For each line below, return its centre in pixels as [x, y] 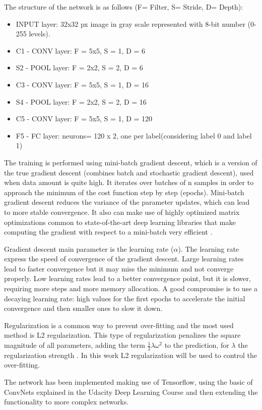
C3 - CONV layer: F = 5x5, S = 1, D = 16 [82, 84]
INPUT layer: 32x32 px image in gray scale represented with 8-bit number [130, 24]
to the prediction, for [197, 345]
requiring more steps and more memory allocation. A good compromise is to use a [131, 288]
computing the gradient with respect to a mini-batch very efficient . [108, 232]
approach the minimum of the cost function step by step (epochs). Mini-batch [124, 192]
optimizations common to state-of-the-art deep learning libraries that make [120, 222]
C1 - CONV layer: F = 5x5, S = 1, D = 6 [81, 50]
